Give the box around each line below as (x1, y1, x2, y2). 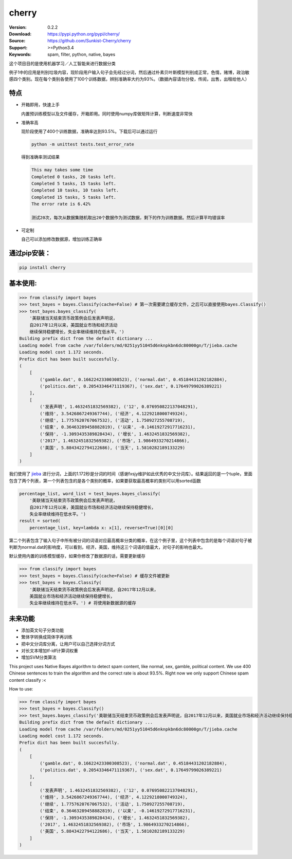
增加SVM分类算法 (21, 654, 57, 660)
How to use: (9, 686, 34, 692)
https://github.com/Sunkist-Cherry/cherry (47, 38, 131, 44)
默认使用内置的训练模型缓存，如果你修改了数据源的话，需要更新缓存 (9, 553, 146, 559)
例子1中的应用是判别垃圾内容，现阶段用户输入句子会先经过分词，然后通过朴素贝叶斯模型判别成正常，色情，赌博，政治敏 (9, 69, 250, 75)
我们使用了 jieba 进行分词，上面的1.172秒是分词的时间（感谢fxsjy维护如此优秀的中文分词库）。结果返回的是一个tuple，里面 (9, 471, 253, 477)
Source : (9, 38, 26, 44)
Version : (9, 24, 27, 30)
